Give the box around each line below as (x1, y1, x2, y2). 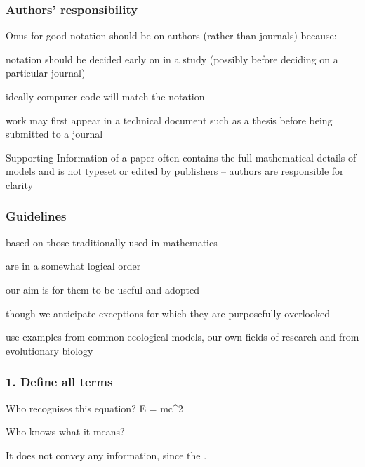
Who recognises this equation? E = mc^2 (6, 400, 183, 415)
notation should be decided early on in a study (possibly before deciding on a (6, 51, 338, 66)
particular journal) (6, 65, 86, 80)
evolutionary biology (6, 343, 93, 357)
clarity (6, 177, 33, 192)
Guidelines (6, 207, 67, 225)
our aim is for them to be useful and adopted (6, 282, 199, 296)
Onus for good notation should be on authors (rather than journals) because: (6, 28, 337, 43)
